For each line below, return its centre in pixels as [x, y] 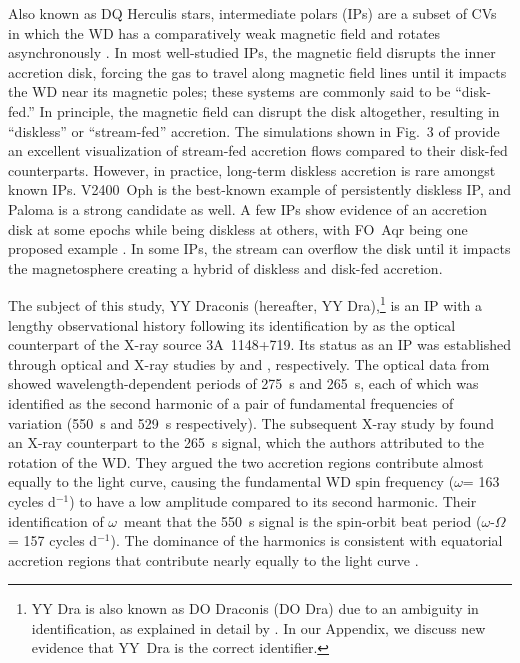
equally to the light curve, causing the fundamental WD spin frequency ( [231, 481]
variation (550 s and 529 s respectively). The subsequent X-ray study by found [251, 422]
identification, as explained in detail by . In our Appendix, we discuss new [258, 627]
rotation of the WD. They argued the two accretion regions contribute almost [246, 461]
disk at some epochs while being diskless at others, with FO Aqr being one [238, 228]
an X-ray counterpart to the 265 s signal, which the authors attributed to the [246, 442]
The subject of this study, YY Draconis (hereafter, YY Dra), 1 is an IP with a [245, 303]
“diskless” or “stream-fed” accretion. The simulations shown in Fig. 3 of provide [254, 130]
